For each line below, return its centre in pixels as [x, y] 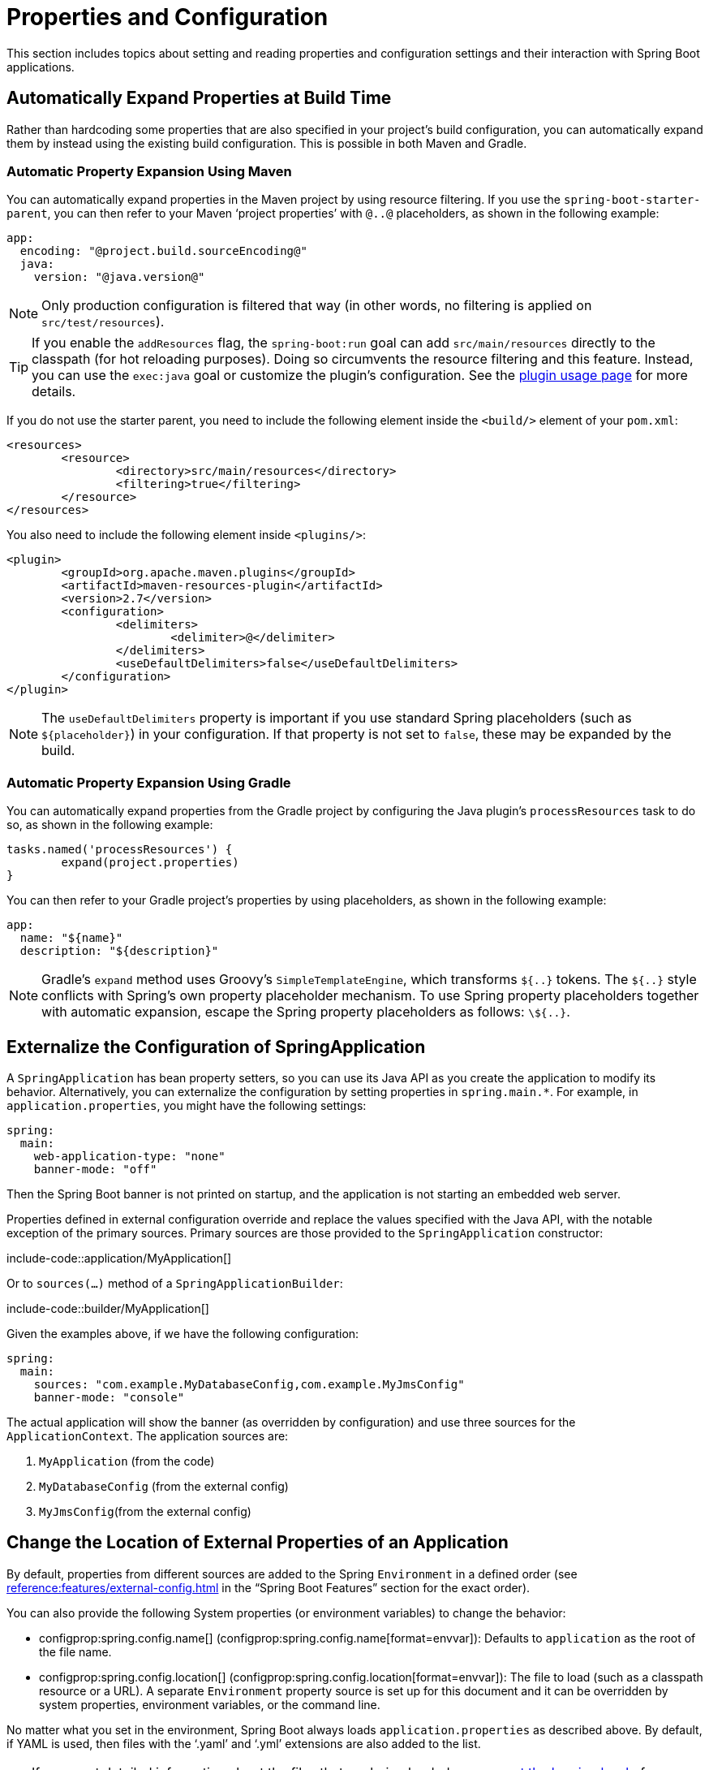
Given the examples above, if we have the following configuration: [183, 1333]
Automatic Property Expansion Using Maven [149, 171]
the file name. [75, 1651]
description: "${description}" [119, 951]
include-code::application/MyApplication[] [119, 1258]
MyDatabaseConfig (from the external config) [164, 1486]
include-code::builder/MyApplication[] [108, 1308]
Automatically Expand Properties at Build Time [199, 98]
